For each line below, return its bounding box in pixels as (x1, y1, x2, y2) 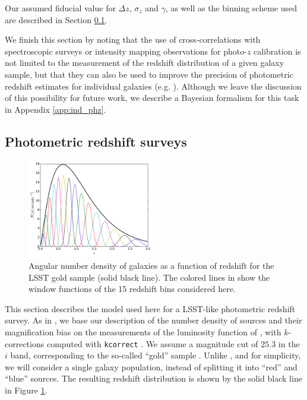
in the (278, 337, 300, 350)
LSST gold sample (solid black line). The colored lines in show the (29, 271, 270, 283)
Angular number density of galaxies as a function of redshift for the (29, 259, 274, 272)
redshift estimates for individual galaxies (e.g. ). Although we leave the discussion (5, 80, 302, 92)
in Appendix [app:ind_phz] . (5, 103, 106, 115)
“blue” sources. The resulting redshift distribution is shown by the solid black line (5, 372, 302, 385)
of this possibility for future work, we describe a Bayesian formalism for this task (5, 91, 299, 104)
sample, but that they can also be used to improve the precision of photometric (5, 68, 293, 80)
